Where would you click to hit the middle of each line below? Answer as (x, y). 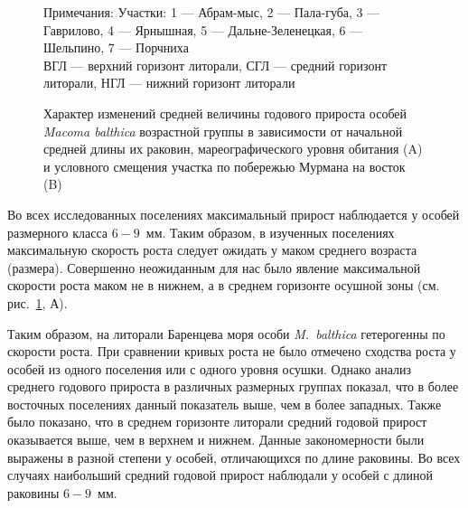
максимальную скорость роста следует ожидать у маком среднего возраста (212, 250)
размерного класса (57, 232)
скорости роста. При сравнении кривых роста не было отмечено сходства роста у (232, 351)
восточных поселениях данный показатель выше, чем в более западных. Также (225, 404)
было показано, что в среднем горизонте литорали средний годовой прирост (217, 422)
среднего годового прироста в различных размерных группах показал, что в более (233, 386)
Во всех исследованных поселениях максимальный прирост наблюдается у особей (234, 214)
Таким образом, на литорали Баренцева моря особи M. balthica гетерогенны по (226, 333)
